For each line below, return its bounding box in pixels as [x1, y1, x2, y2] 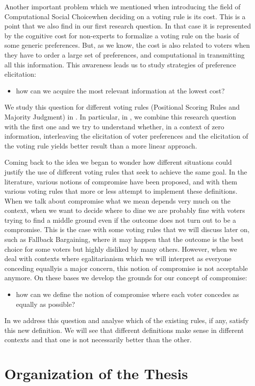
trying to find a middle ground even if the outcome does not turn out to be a [4, 214, 236, 225]
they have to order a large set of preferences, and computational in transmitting [4, 49, 245, 59]
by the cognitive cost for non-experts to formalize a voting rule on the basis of [4, 30, 239, 40]
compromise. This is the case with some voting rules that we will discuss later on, [4, 224, 250, 235]
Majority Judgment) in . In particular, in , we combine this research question [4, 111, 236, 121]
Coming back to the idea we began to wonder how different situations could [4, 157, 232, 167]
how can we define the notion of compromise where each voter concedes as [16, 289, 239, 299]
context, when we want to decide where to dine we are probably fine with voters [4, 205, 245, 215]
